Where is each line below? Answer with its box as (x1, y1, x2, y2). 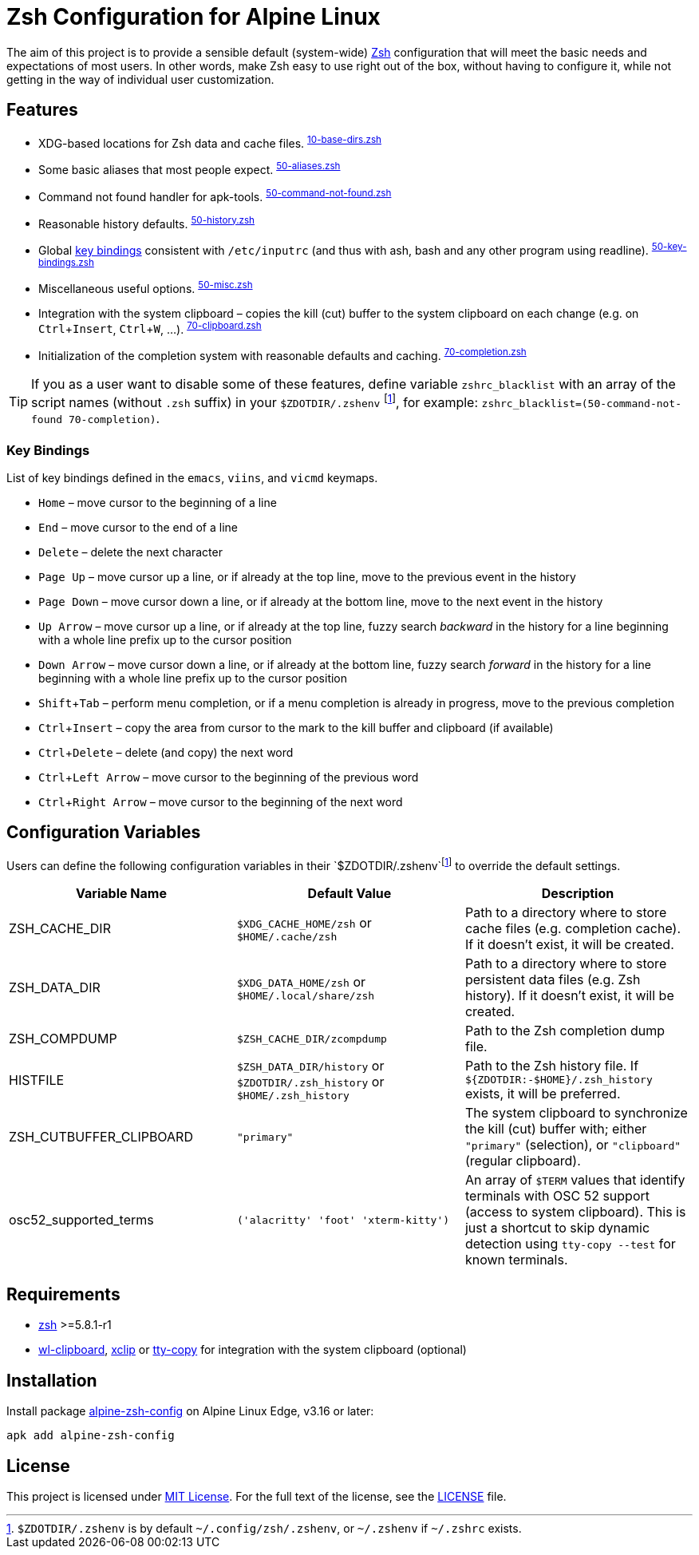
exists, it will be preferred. (464, 1086, 621, 1102)
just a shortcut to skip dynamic (464, 1220, 650, 1236)
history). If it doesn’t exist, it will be (464, 987, 674, 1004)
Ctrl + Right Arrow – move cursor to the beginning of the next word (38, 794, 403, 809)
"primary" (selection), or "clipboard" (464, 1137, 681, 1153)
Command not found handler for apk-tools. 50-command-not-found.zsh (38, 187, 392, 204)
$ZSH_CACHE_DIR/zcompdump (236, 1032, 387, 1045)
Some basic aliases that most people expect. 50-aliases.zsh (38, 160, 341, 176)
